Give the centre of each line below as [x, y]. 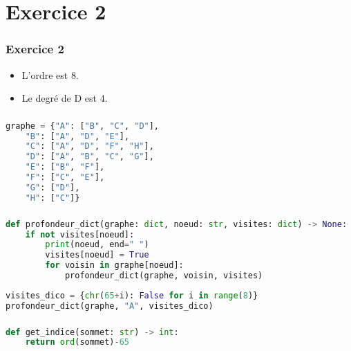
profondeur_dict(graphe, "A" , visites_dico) [110, 306]
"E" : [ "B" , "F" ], [65, 167]
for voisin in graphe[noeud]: [114, 265]
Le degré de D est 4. [65, 98]
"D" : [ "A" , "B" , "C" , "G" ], [89, 157]
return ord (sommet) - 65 [77, 342]
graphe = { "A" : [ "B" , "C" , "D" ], [83, 126]
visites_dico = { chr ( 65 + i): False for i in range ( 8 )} [132, 295]
